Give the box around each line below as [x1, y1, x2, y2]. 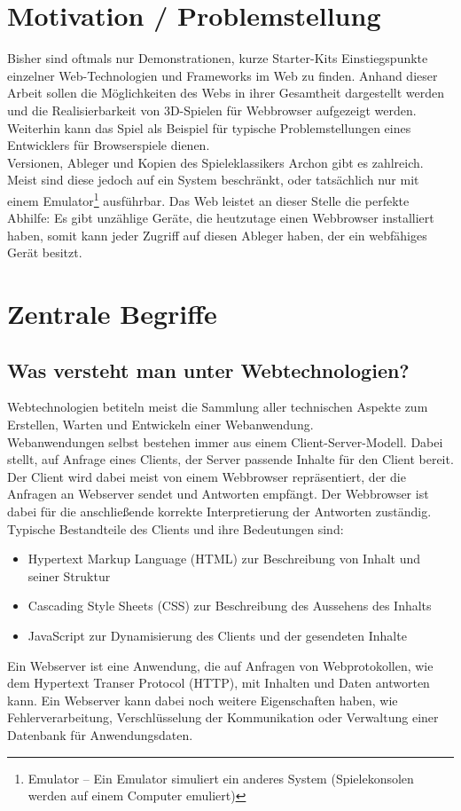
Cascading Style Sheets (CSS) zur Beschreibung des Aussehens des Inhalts [27, 596, 432, 615]
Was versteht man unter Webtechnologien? [7, 356, 410, 383]
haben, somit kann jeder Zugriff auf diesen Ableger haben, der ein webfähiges [7, 225, 427, 244]
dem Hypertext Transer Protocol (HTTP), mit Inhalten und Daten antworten [7, 673, 430, 692]
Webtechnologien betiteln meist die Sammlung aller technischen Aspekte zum [7, 398, 428, 416]
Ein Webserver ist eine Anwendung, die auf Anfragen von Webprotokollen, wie [7, 656, 434, 674]
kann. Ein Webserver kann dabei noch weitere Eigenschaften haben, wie [7, 690, 398, 709]
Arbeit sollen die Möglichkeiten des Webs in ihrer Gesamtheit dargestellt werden [7, 83, 444, 102]
